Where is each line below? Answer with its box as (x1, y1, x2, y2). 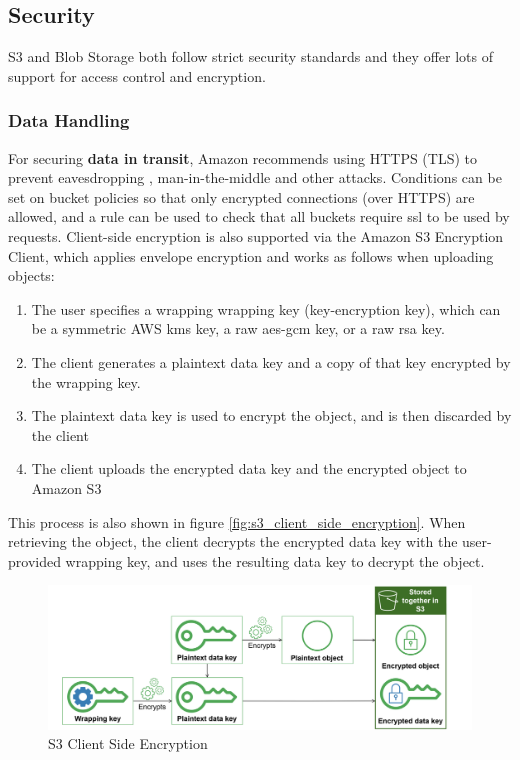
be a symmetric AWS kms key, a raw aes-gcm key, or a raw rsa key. (31, 318, 445, 339)
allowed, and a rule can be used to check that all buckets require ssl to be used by (8, 206, 510, 227)
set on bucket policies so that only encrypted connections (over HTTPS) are (8, 186, 475, 207)
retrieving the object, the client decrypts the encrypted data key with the (8, 531, 458, 552)
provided (8, 550, 61, 571)
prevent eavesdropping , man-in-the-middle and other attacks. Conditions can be (8, 167, 502, 188)
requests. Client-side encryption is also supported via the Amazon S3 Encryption (8, 225, 504, 246)
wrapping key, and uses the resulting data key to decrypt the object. (65, 550, 485, 571)
